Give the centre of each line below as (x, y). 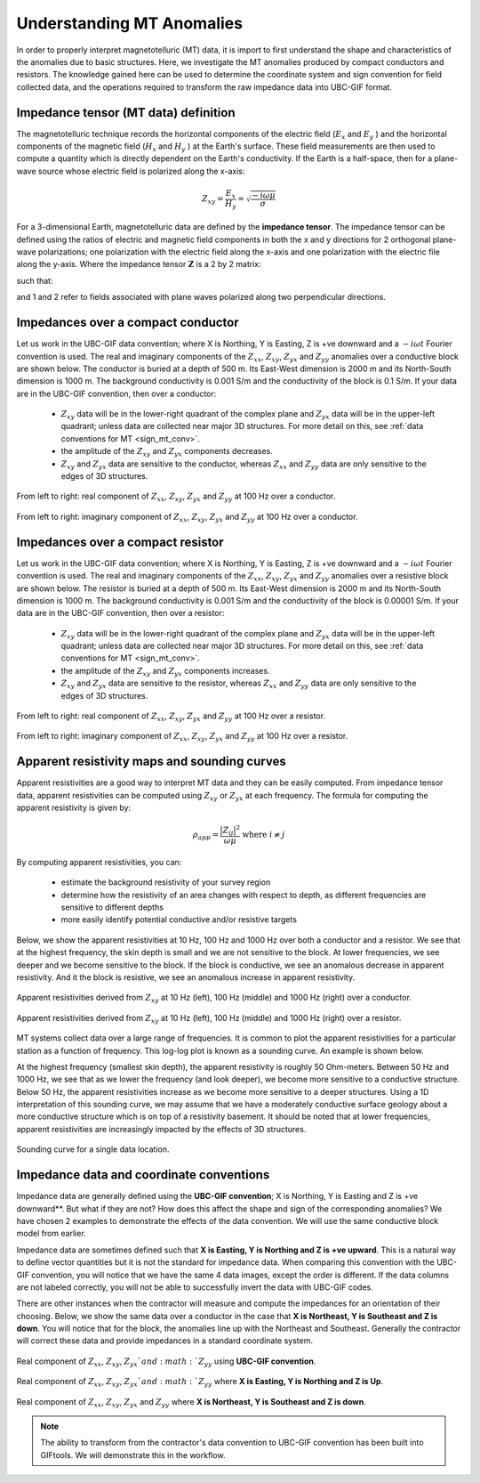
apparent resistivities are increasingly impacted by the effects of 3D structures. (161, 1129)
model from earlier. (51, 1234)
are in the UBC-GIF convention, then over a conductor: (116, 393)
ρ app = (206, 835)
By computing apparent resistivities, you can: (99, 862)
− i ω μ (264, 195)
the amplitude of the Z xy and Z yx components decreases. (167, 452)
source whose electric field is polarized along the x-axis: (141, 171)
